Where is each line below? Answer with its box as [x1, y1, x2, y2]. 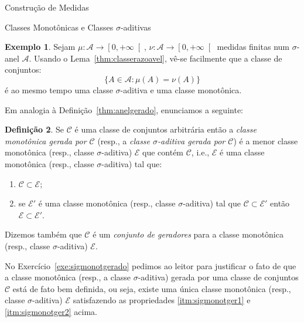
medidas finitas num [217, 40, 289, 53]
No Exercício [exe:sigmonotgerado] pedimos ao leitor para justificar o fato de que [5, 259, 296, 272]
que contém [142, 146, 184, 158]
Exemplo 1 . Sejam [5, 40, 76, 53]
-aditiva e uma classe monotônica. [120, 83, 242, 96]
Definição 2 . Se [5, 123, 64, 135]
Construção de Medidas [5, 1, 89, 13]
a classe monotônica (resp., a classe [5, 271, 131, 283]
